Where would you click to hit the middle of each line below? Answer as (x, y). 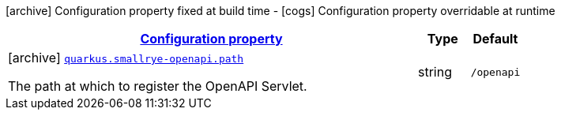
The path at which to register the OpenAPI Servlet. (158, 86)
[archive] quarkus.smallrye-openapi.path (126, 58)
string (435, 72)
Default (495, 39)
